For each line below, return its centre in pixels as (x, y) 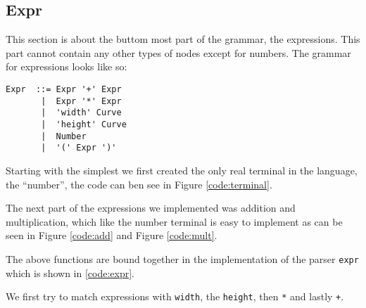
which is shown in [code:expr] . (70, 272)
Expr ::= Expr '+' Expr (64, 89)
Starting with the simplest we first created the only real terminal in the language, (182, 170)
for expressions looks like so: (67, 66)
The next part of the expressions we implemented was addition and (151, 208)
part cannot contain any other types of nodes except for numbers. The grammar (178, 52)
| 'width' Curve (81, 113)
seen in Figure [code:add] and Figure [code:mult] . (112, 235)
